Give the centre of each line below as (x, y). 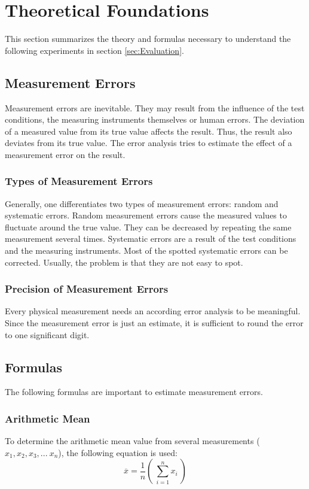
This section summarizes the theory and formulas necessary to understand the (148, 39)
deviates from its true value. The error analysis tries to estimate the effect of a (149, 143)
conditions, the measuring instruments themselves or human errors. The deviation (155, 119)
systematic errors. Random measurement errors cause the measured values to (146, 215)
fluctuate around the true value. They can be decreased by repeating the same (148, 227)
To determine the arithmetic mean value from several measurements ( (132, 441)
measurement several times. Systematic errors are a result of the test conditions (151, 239)
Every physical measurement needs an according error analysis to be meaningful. (153, 311)
